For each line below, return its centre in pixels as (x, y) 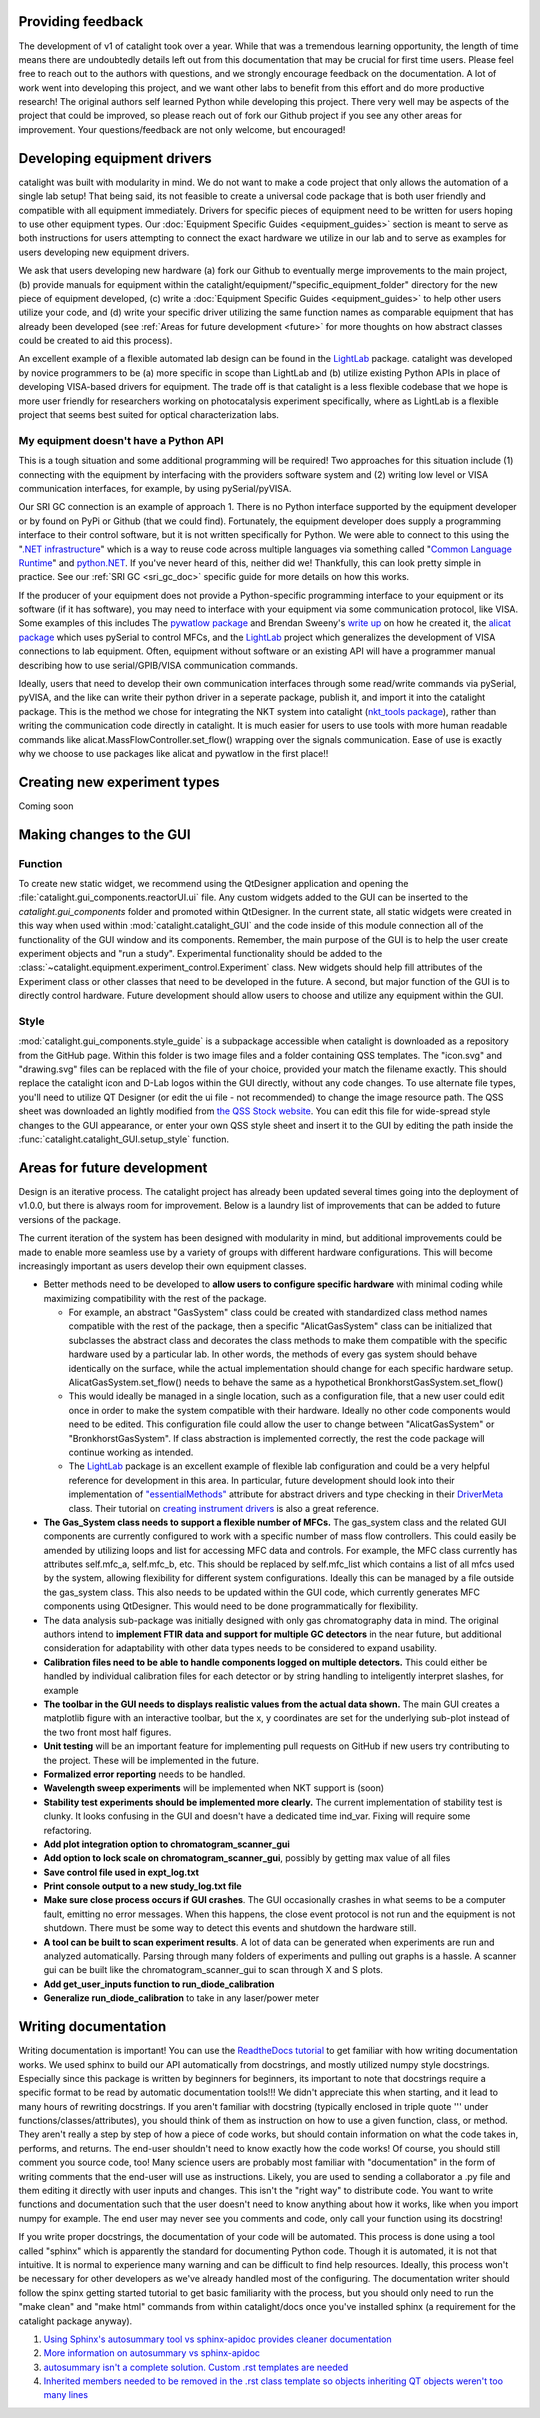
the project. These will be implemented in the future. (151, 1760)
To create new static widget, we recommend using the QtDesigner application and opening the (213, 884)
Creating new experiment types (119, 781)
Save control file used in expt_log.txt (121, 1872)
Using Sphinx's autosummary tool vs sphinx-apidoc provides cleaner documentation (217, 2339)
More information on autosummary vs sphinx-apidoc (151, 2353)
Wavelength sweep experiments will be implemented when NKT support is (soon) (214, 1788)
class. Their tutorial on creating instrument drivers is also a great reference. (224, 1508)
